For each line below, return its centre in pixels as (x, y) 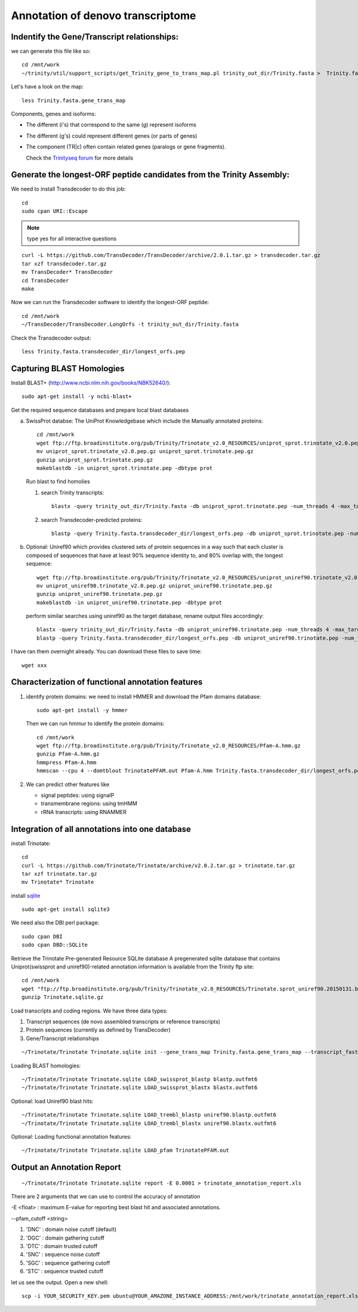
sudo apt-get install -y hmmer (82, 710)
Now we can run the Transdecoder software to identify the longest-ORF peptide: (110, 302)
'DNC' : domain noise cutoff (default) (71, 1230)
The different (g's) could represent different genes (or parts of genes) (112, 136)
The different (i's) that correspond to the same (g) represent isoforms (111, 125)
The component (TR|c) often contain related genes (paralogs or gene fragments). (126, 147)
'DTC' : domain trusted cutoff (62, 1246)
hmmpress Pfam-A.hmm (67, 762)
